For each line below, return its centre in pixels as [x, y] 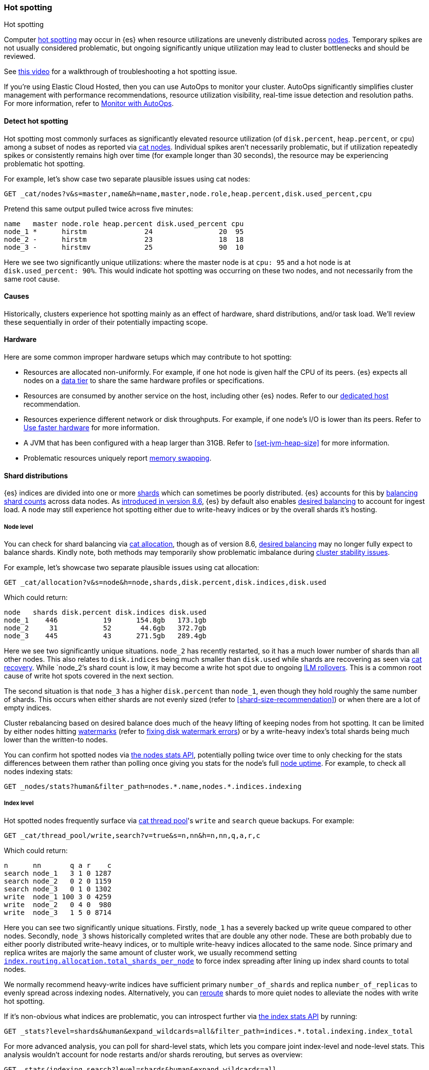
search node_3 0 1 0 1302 [58, 889]
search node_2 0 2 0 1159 [58, 881]
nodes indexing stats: [38, 772]
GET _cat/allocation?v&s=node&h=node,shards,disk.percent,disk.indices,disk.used [165, 583]
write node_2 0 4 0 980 [58, 904]
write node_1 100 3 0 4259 [58, 897]
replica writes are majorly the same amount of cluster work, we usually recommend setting [151, 952]
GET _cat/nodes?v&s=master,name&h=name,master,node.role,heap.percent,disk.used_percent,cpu [188, 194]
